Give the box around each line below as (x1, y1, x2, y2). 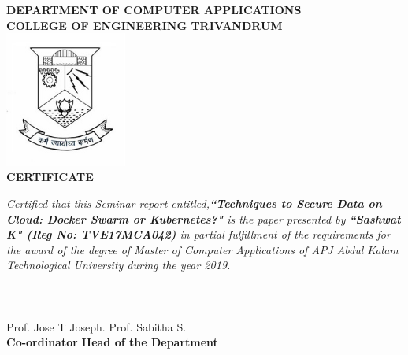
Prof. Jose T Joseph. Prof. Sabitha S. (6, 318, 187, 335)
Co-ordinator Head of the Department (6, 334, 218, 350)
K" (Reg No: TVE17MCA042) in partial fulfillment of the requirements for (6, 226, 391, 242)
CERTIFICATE (6, 168, 94, 185)
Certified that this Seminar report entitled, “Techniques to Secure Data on (6, 194, 382, 211)
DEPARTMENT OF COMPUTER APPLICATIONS (6, 2, 302, 17)
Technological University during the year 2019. (6, 257, 231, 273)
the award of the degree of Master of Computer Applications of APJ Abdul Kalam (6, 241, 399, 257)
